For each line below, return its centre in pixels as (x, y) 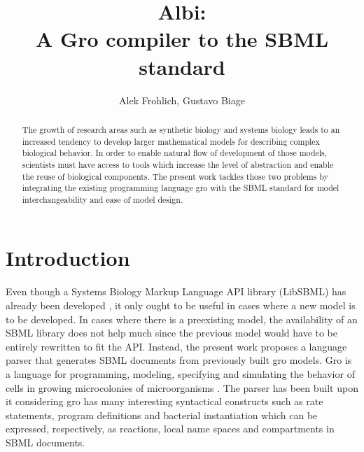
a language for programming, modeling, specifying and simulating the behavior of (180, 373)
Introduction (68, 258)
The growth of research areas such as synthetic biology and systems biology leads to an (181, 129)
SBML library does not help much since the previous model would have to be (172, 333)
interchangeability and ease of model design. (103, 199)
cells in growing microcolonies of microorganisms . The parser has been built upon (182, 387)
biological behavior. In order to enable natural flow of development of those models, (175, 153)
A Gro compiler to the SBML (182, 39)
